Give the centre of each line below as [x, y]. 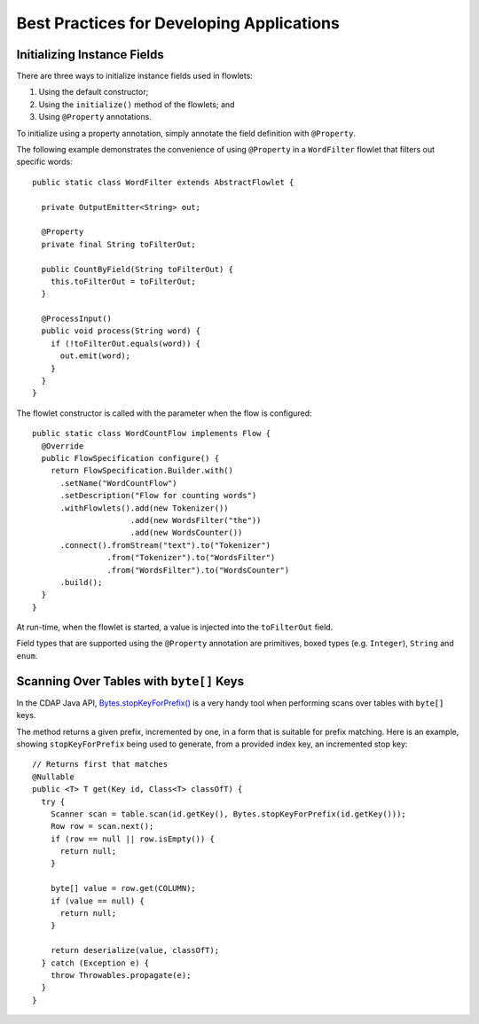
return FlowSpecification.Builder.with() [142, 471]
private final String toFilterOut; [119, 244]
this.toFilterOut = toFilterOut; [123, 281]
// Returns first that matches [100, 764]
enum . [27, 655]
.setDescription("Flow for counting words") [158, 496]
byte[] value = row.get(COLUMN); [123, 888]
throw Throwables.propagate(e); [121, 975]
